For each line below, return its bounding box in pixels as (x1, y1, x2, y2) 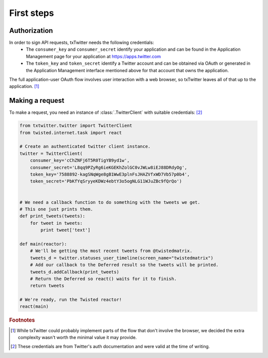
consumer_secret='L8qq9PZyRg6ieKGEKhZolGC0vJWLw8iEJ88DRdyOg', (30, 165, 188, 170)
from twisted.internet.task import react (19, 130, 122, 135)
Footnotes (9, 317, 35, 324)
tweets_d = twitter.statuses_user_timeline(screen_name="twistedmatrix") (30, 255, 213, 261)
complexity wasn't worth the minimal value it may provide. (18, 335, 137, 341)
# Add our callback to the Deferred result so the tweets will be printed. (30, 262, 219, 268)
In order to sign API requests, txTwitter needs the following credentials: (9, 40, 154, 46)
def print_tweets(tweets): (19, 213, 85, 219)
